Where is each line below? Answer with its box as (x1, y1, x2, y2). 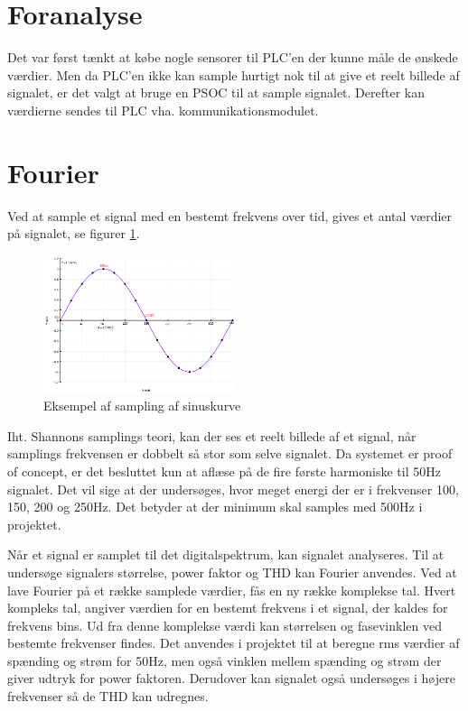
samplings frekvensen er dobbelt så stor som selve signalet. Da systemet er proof (7, 444, 453, 463)
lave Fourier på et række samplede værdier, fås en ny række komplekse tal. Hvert (7, 580, 456, 599)
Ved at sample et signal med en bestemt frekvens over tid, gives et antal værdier (7, 206, 453, 225)
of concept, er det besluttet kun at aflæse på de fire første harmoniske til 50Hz (7, 461, 441, 480)
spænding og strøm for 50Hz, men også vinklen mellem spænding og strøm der (7, 651, 442, 669)
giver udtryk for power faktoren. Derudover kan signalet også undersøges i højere (7, 669, 455, 688)
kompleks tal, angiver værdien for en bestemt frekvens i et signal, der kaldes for (7, 598, 448, 617)
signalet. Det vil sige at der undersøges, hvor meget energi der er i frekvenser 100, (7, 479, 459, 498)
